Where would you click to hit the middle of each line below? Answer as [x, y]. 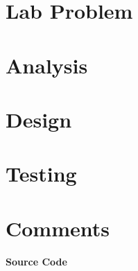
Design [39, 119]
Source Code [36, 261]
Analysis [47, 65]
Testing [41, 174]
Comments [58, 228]
